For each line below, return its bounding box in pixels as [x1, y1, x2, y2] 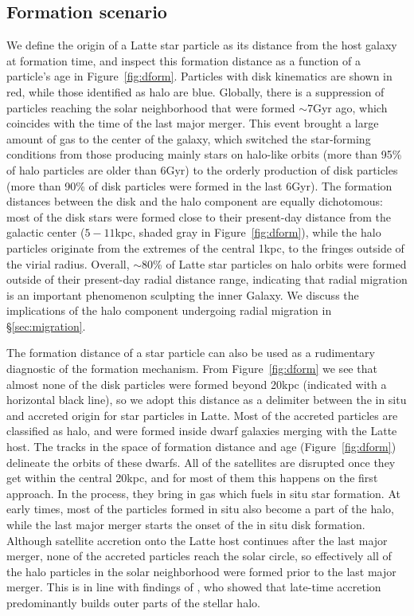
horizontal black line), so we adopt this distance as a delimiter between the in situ [6, 391, 407, 408]
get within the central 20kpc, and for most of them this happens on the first [6, 469, 378, 486]
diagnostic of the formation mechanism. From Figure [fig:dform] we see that [6, 360, 377, 377]
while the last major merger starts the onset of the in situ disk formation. [6, 516, 365, 533]
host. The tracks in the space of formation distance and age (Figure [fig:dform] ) [6, 438, 396, 455]
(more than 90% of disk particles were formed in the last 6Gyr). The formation [6, 177, 393, 194]
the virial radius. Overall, [6, 255, 130, 272]
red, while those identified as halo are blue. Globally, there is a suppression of [6, 83, 385, 100]
